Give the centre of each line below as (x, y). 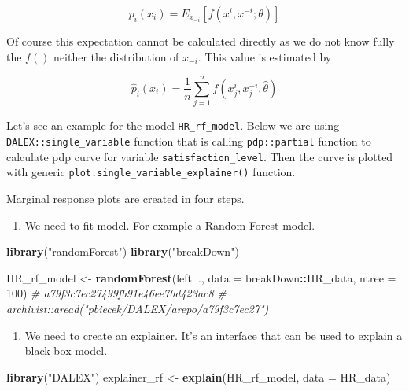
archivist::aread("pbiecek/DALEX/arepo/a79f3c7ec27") (138, 308)
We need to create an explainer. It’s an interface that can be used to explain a (214, 335)
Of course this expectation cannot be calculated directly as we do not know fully (201, 41)
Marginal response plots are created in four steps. (125, 198)
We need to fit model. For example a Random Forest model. (170, 225)
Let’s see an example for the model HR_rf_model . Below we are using (173, 125)
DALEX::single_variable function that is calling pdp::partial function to (189, 140)
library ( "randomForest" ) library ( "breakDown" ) (123, 251)
